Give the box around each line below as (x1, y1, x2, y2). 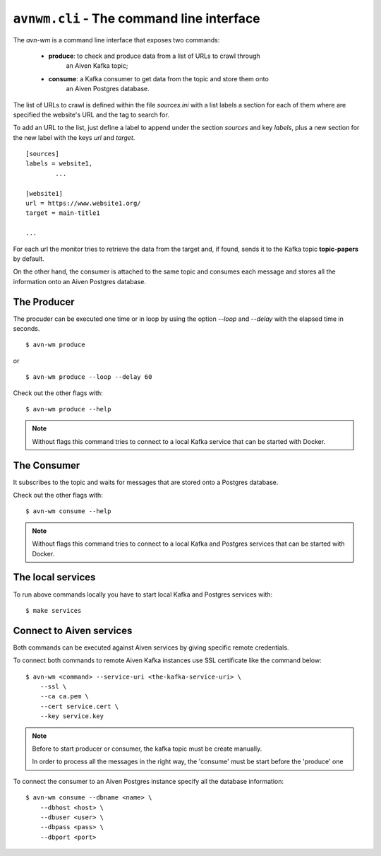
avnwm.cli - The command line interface (13, 11, 260, 26)
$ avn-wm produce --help (25, 405, 111, 413)
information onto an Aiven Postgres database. (13, 277, 146, 286)
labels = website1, (25, 160, 93, 168)
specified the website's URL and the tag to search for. (13, 110, 169, 119)
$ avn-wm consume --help (25, 508, 111, 515)
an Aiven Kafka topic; (66, 61, 128, 70)
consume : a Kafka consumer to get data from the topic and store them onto (48, 74, 270, 83)
